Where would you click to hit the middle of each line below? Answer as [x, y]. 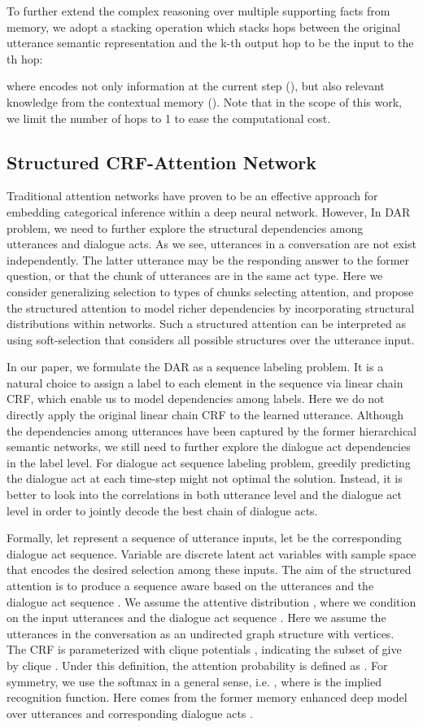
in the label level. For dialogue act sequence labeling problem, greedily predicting [209, 462]
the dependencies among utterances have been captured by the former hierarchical [211, 430]
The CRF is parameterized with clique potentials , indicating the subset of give [204, 649]
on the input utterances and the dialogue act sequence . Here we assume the [196, 618]
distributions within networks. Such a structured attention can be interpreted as [207, 324]
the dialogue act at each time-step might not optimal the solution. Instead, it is [205, 478]
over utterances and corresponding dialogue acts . [130, 713]
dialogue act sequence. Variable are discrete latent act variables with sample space [211, 553]
